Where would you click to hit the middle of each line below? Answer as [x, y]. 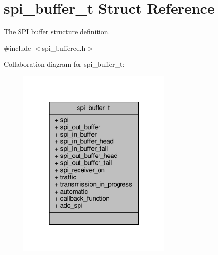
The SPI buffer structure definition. [57, 31]
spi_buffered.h [64, 48]
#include [18, 48]
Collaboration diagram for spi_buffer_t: [64, 64]
